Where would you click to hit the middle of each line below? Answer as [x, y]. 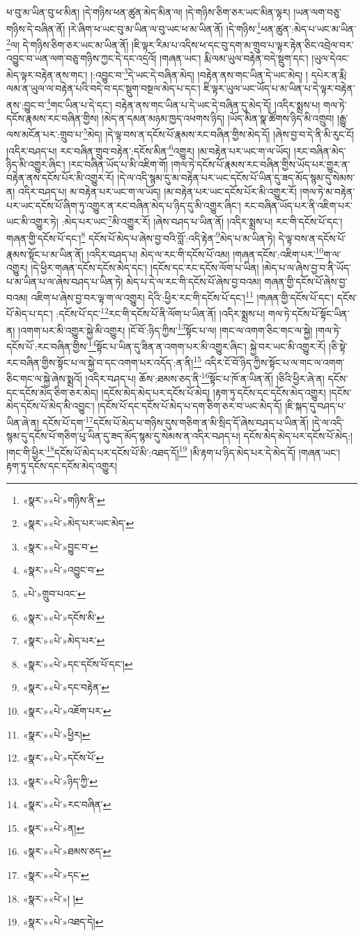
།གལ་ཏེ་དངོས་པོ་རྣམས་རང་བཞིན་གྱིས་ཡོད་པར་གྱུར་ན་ [261, 164]
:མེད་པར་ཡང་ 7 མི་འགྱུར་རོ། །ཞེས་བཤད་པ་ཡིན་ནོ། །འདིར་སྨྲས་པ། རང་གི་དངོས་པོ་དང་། [202, 220]
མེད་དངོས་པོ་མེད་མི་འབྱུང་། [51, 406]
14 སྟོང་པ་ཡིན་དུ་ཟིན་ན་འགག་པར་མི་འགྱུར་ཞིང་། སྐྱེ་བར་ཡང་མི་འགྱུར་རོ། [207, 345]
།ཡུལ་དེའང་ [331, 58]
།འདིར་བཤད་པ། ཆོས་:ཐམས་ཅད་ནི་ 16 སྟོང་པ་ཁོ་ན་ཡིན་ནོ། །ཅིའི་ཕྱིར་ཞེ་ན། [205, 378]
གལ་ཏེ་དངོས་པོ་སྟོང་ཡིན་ [309, 314]
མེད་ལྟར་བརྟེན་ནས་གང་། [47, 74]
